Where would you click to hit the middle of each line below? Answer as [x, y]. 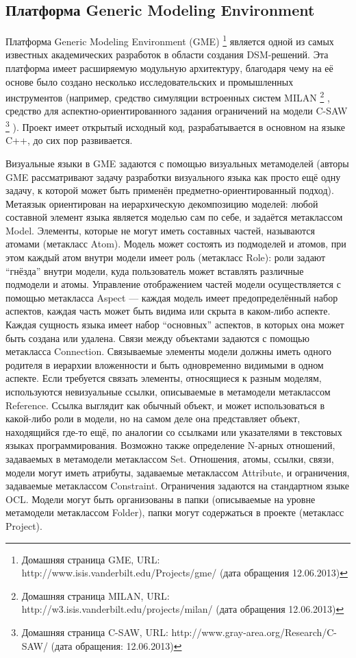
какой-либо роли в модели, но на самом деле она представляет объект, [153, 418]
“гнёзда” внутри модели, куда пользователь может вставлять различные [155, 270]
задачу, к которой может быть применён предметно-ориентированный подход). [170, 190]
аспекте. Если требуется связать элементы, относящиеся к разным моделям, [164, 378]
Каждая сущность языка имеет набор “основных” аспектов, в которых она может [175, 325]
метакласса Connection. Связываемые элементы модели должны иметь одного [169, 351]
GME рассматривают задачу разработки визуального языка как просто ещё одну [173, 176]
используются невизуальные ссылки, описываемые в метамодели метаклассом [168, 392]
